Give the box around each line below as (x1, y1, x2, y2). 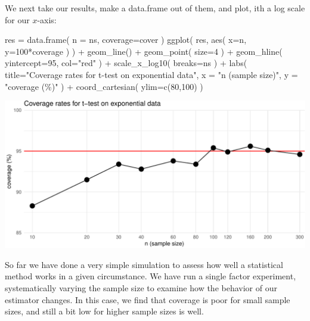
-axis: (37, 13, 57, 26)
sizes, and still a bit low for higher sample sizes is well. (5, 305, 204, 317)
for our (5, 13, 30, 26)
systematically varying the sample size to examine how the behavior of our (5, 282, 277, 294)
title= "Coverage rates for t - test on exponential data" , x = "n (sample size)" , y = (5, 68, 298, 80)
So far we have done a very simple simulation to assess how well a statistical (5, 258, 283, 270)
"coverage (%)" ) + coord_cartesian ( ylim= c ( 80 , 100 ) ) (5, 80, 203, 92)
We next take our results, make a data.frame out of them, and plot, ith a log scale (5, 2, 305, 14)
